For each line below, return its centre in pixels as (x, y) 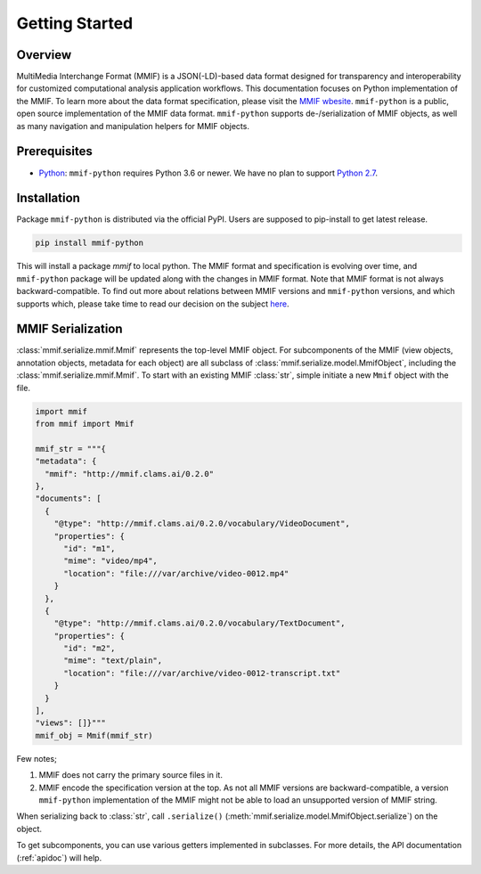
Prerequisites (54, 151)
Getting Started (75, 23)
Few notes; (37, 758)
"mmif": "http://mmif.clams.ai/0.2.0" (129, 474)
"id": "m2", (90, 649)
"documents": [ (68, 498)
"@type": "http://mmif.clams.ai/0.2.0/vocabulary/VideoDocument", (202, 524)
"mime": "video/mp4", (110, 561)
